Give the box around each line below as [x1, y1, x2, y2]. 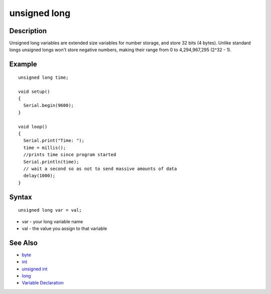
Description [9, 27, 47, 35]
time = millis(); [23, 144, 66, 151]
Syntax [9, 193, 32, 201]
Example [9, 60, 37, 69]
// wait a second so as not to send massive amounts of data [23, 166, 177, 172]
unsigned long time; [18, 74, 69, 80]
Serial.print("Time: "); [23, 138, 85, 143]
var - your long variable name [22, 218, 83, 224]
